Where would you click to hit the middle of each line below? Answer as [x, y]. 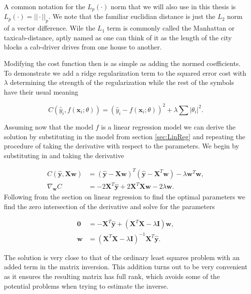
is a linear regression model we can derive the [169, 126]
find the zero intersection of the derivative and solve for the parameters [110, 206]
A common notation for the [45, 6]
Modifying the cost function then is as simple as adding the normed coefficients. [122, 63]
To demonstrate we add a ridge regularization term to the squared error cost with [125, 73]
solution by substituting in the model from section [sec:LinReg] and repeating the [125, 136]
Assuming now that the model [49, 126]
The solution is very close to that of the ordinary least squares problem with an [122, 257]
